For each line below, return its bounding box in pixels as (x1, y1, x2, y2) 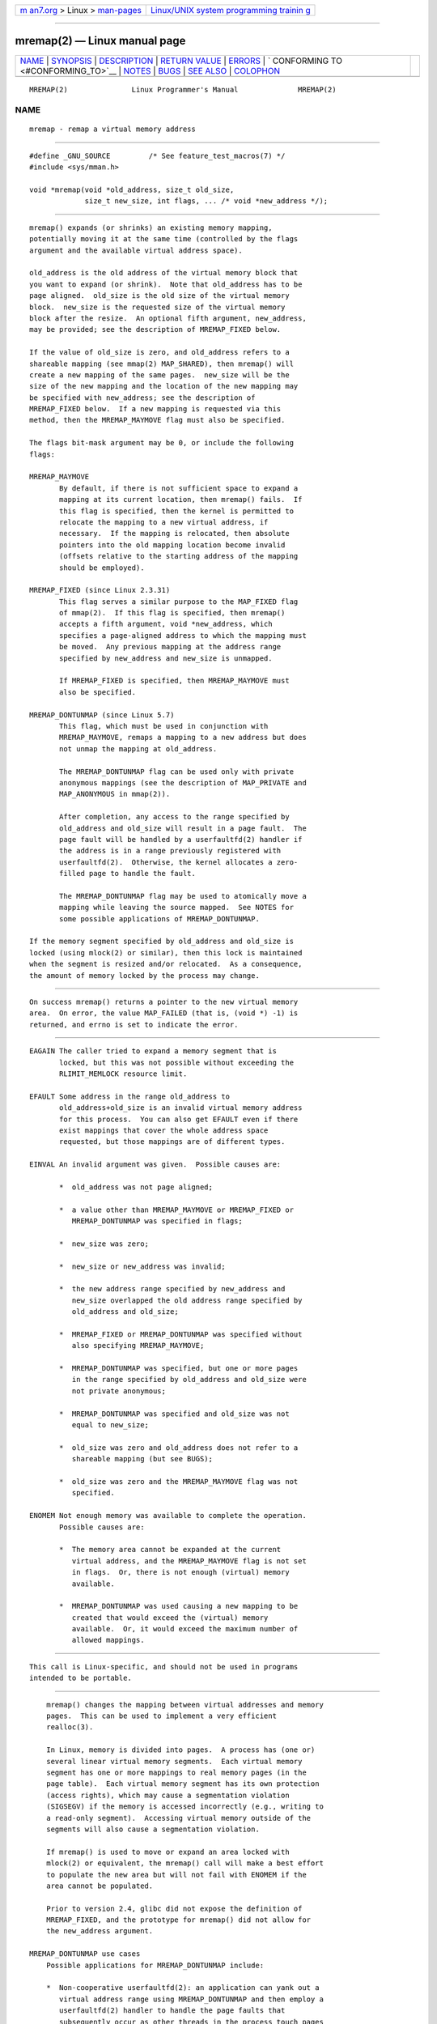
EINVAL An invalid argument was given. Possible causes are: (29, 1160, 282, 1169)
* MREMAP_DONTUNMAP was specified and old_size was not (59, 1409, 291, 1418)
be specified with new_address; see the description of (29, 393, 256, 402)
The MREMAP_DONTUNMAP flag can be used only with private (59, 767, 295, 776)
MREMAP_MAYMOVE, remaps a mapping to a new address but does (59, 733, 307, 742)
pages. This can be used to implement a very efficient (45, 1711, 277, 1720)
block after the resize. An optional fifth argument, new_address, (29, 313, 307, 323)
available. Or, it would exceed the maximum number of (71, 1624, 299, 1634)
